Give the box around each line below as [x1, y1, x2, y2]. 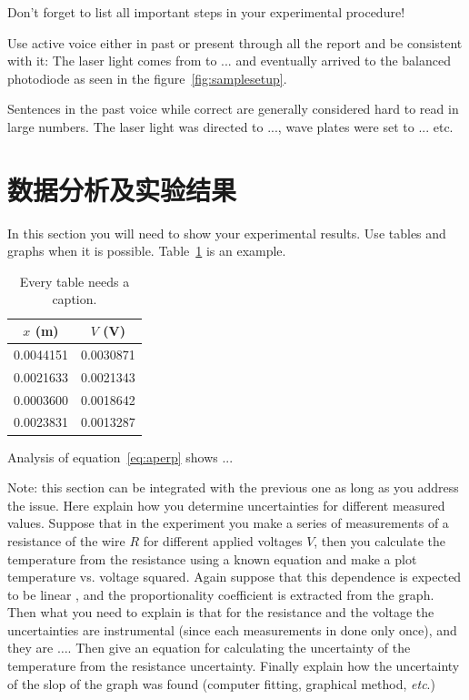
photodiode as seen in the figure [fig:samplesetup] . [7, 68, 287, 87]
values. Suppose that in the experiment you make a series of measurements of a [7, 513, 449, 533]
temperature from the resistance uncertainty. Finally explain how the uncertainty [7, 656, 460, 675]
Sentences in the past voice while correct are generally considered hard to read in [7, 99, 459, 118]
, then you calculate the [314, 531, 445, 550]
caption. [52, 289, 97, 309]
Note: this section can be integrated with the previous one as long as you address [7, 478, 459, 497]
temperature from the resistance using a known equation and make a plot [7, 549, 417, 568]
